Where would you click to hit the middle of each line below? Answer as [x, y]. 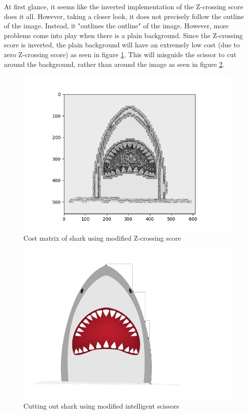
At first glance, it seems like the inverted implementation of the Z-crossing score [124, 6]
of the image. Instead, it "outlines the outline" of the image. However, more [116, 26]
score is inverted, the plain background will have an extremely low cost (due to [122, 45]
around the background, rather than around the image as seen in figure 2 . [114, 64]
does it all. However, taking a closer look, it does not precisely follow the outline [124, 16]
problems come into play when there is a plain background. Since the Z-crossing [124, 35]
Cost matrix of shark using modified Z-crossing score [102, 238]
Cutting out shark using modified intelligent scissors [101, 405]
